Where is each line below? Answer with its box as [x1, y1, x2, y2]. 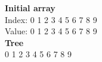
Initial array [5, 2, 55, 14]
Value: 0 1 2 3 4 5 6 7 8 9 [5, 25, 97, 37]
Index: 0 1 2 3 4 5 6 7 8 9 [5, 13, 97, 25]
